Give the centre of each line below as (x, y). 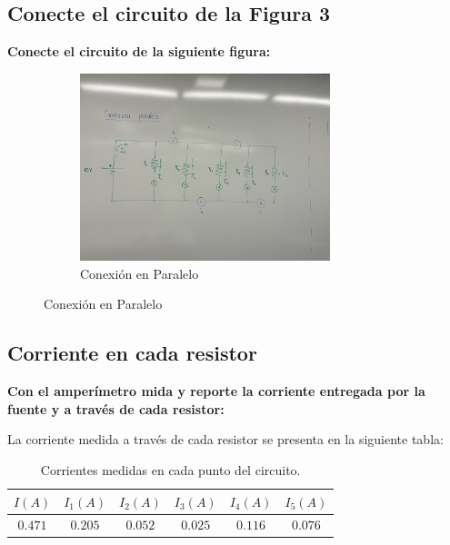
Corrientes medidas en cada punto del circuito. (170, 469)
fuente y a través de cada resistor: (116, 408)
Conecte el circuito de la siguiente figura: (139, 51)
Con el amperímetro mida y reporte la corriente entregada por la (216, 391)
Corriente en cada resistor (132, 353)
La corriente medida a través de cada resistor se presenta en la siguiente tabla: (225, 439)
